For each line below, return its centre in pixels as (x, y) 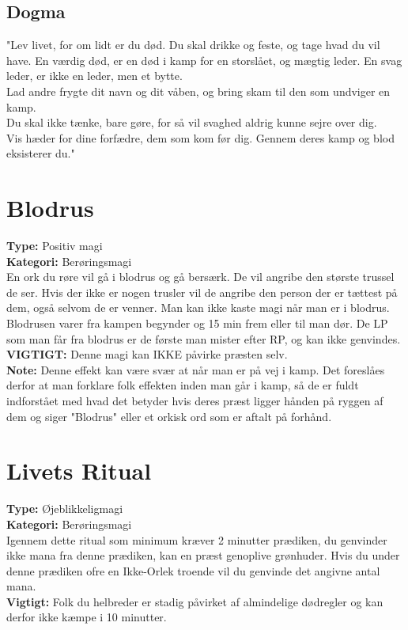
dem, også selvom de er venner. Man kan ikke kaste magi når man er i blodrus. (198, 307)
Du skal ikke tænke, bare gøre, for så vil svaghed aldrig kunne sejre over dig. (192, 122)
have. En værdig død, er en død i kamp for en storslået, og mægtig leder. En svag (204, 60)
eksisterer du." (41, 153)
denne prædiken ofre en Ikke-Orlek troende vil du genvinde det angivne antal (193, 570)
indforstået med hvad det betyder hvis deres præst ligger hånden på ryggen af (195, 401)
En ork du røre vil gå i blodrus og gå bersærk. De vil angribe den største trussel (200, 277)
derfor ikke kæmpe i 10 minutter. (87, 617)
